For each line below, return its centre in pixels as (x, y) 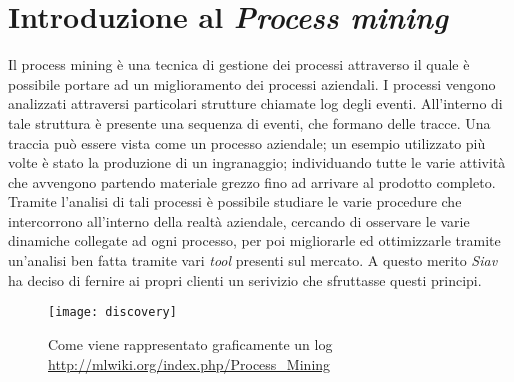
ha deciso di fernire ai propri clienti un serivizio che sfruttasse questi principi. (245, 279)
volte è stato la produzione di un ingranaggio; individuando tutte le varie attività (257, 162)
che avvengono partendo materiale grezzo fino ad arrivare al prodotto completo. (252, 181)
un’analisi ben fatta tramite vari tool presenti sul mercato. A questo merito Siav (253, 260)
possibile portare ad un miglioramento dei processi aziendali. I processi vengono (252, 83)
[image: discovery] (112, 312)
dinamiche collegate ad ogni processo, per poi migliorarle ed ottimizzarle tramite (254, 240)
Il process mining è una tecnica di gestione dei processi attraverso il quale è (239, 64)
